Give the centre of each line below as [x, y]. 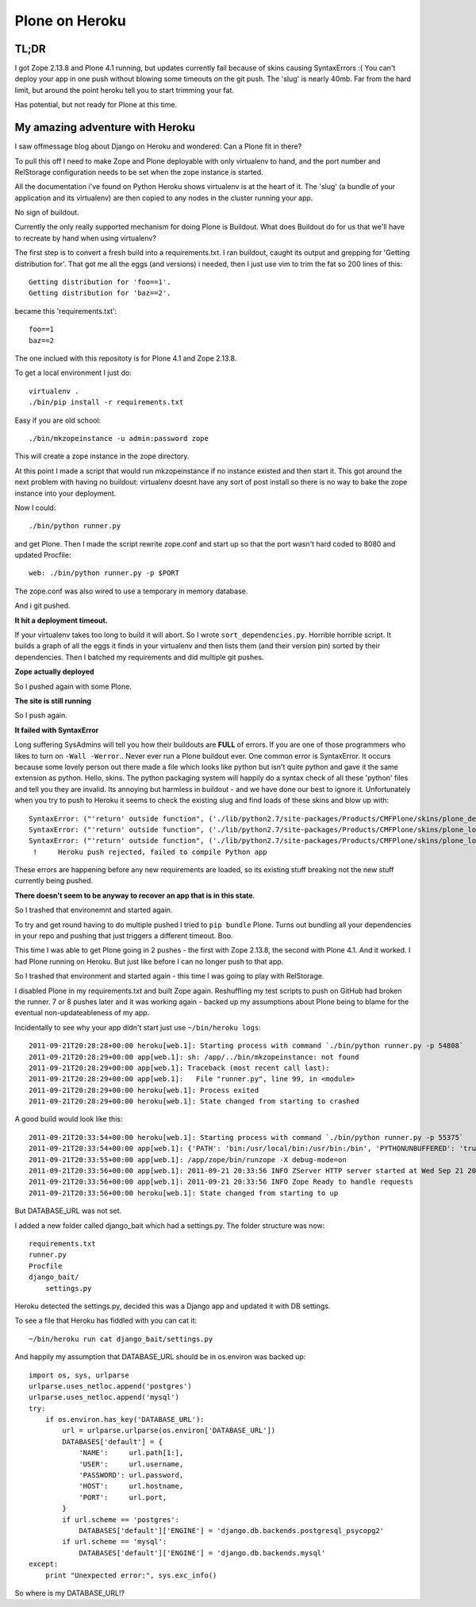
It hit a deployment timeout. [61, 620]
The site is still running [53, 701]
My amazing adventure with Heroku [105, 127]
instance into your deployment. [65, 493]
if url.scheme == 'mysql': [115, 1542]
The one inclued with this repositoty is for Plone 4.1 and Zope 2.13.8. [126, 358]
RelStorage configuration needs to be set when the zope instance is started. [139, 172]
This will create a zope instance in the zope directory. [102, 456]
